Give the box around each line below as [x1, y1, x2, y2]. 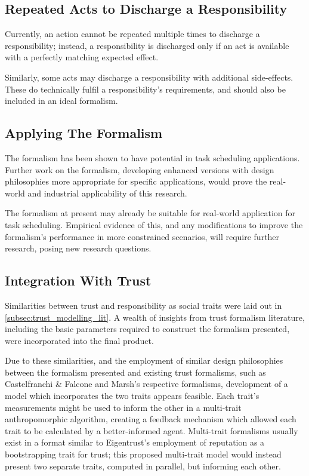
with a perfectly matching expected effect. [5, 51, 159, 63]
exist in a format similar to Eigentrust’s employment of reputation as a [5, 436, 265, 449]
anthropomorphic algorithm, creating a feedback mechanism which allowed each [5, 413, 296, 425]
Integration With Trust [5, 271, 152, 290]
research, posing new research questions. [5, 242, 152, 254]
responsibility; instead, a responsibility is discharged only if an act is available [5, 39, 289, 51]
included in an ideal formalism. [5, 94, 118, 107]
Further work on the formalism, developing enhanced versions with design [5, 163, 274, 176]
